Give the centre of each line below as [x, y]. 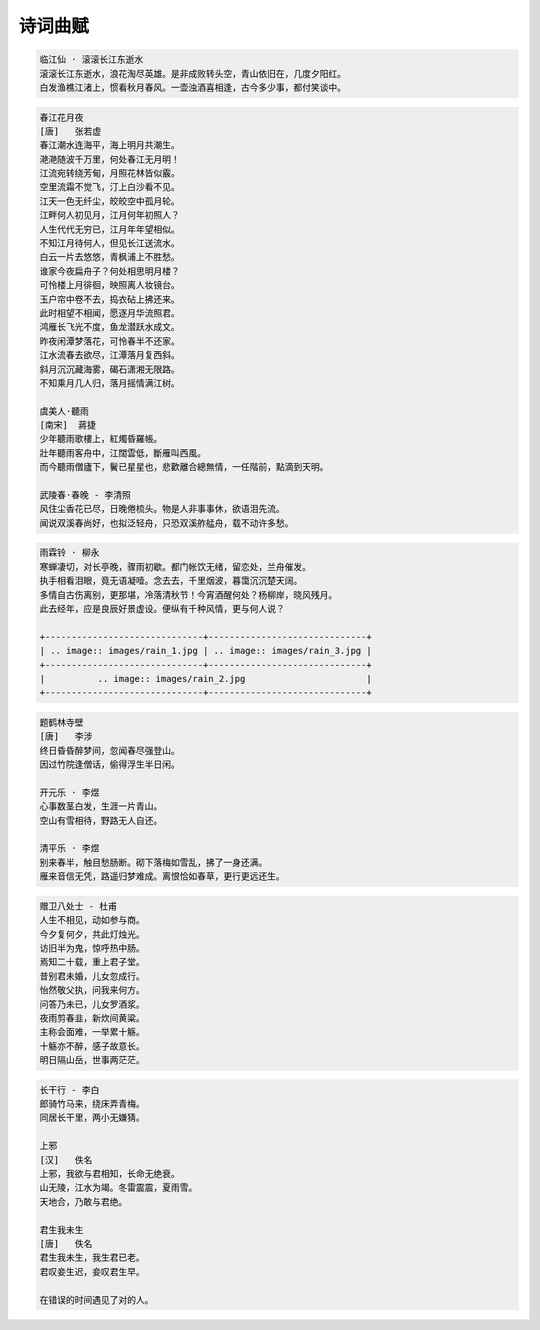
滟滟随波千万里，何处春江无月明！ [109, 159]
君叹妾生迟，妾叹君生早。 [92, 1271]
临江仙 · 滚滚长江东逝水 [91, 59]
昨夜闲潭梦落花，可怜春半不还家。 [109, 341]
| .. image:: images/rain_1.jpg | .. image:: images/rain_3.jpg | [205, 651]
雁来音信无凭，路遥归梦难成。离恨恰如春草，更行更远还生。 [162, 876]
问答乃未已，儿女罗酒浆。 [92, 1004]
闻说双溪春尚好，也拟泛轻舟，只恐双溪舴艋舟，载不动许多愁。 [166, 523]
